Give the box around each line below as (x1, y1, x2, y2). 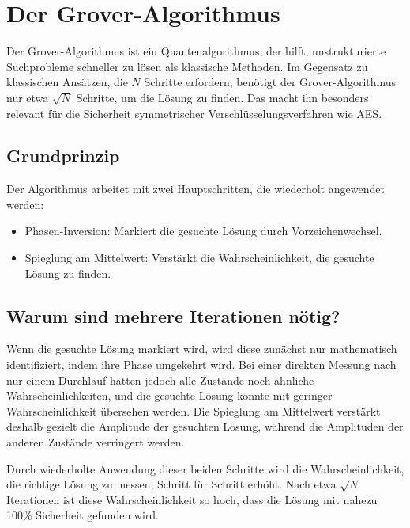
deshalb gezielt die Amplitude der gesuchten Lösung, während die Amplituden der (6, 418, 404, 435)
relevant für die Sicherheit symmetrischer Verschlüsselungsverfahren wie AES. (6, 104, 382, 121)
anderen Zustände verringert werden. (6, 434, 185, 450)
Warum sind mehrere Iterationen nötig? (6, 303, 340, 328)
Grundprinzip (6, 143, 120, 168)
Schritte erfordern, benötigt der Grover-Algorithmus (144, 74, 397, 90)
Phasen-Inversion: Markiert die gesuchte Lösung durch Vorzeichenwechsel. (24, 222, 382, 239)
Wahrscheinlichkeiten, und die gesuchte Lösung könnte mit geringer (6, 387, 333, 404)
